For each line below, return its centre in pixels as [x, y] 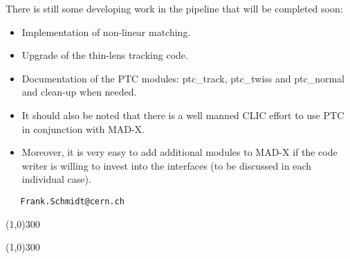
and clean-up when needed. [79, 92]
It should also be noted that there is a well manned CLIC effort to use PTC [183, 115]
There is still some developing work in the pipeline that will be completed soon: [174, 8]
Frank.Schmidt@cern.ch [72, 201]
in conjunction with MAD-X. [83, 128]
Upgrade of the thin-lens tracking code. [105, 55]
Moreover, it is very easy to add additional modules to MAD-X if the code [179, 152]
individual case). [56, 179]
